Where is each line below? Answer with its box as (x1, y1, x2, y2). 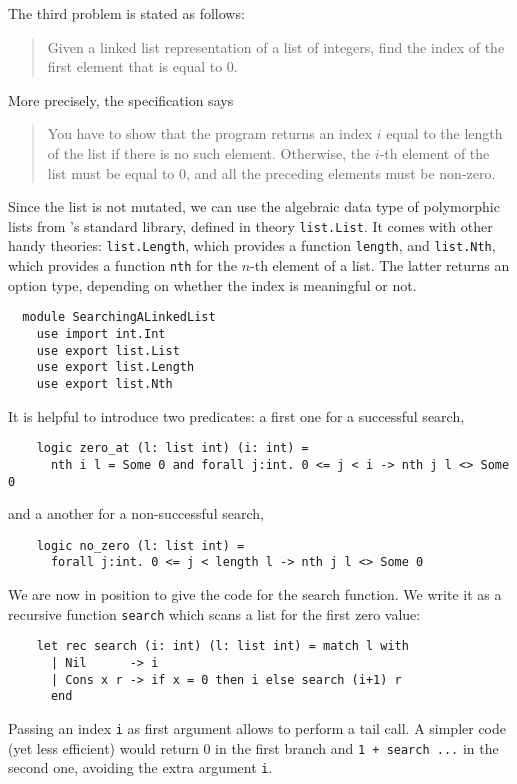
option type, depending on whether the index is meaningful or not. (8, 274, 417, 295)
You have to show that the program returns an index (47, 123, 373, 144)
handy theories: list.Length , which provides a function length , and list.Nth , (8, 235, 496, 256)
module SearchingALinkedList (22, 310, 216, 325)
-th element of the (379, 142, 490, 163)
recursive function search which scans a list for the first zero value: (8, 603, 421, 624)
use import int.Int (36, 326, 166, 341)
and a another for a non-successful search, (8, 503, 264, 524)
